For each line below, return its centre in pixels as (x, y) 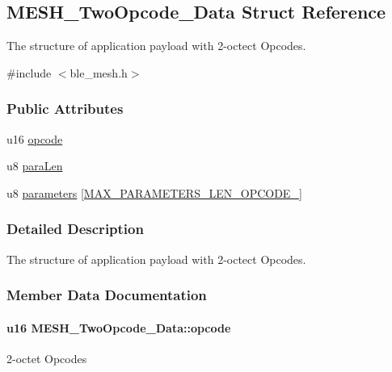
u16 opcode (35, 138)
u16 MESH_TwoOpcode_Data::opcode (119, 327)
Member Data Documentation (107, 295)
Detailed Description (75, 229)
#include (29, 72)
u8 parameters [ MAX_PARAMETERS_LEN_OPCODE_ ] (154, 192)
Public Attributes (65, 109)
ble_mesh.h (99, 72)
